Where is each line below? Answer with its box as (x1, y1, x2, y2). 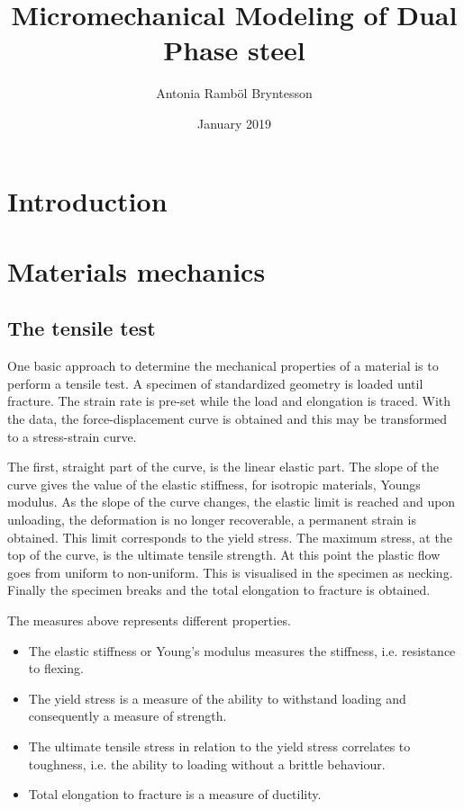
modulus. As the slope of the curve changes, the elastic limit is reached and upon (7, 492, 456, 511)
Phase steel (163, 31, 305, 68)
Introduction (7, 182, 168, 219)
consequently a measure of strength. (28, 706, 227, 725)
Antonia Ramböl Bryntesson (156, 84, 313, 103)
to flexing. (28, 659, 84, 678)
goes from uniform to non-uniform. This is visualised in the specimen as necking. (7, 562, 453, 581)
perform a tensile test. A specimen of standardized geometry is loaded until (7, 373, 423, 392)
